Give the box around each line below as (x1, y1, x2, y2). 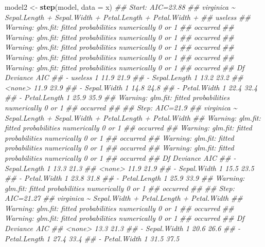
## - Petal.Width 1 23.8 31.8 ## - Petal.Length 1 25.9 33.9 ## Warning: (5, 173, 245, 183)
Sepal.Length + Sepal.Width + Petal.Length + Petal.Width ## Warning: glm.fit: (5, 112, 261, 123)
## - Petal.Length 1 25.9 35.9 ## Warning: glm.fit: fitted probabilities (5, 92, 230, 103)
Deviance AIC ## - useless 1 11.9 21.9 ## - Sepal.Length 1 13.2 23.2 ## (5, 72, 243, 83)
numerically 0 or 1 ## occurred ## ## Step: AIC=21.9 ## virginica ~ (5, 102, 237, 112)
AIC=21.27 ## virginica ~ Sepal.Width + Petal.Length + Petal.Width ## (5, 193, 243, 203)
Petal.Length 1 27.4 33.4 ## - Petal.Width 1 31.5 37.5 (5, 233, 180, 243)
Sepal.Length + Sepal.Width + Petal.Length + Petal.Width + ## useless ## (5, 11, 251, 22)
